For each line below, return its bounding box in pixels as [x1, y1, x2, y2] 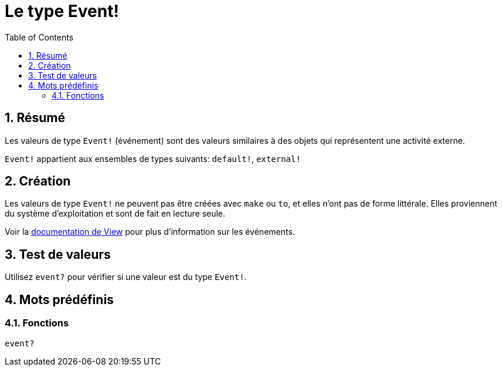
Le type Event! [5, 1, 119, 21]
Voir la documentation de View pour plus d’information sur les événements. [5, 227, 295, 237]
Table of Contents [5, 32, 74, 42]
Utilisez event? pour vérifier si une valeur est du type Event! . [5, 272, 247, 282]
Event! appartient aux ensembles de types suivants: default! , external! [5, 153, 301, 164]
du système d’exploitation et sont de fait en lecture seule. [5, 208, 226, 219]
